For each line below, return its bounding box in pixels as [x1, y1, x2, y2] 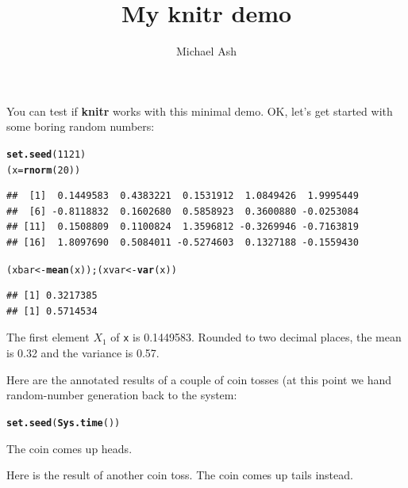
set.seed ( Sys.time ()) [6, 417, 121, 429]
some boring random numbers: [6, 118, 155, 135]
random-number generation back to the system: [6, 387, 237, 403]
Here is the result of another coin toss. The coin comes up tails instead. [6, 467, 353, 483]
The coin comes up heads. [6, 440, 133, 456]
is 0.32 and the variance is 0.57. [6, 345, 160, 361]
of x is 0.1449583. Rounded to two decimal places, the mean [110, 329, 402, 345]
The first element [6, 329, 90, 345]
